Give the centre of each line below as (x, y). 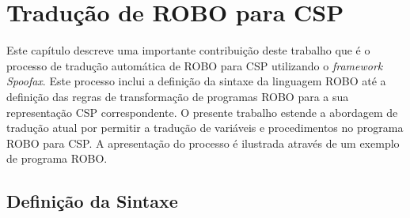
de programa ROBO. (57, 158)
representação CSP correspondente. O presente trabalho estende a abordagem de (202, 112)
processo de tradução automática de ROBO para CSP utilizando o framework (195, 65)
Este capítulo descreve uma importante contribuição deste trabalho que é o (188, 50)
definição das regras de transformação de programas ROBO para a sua (178, 96)
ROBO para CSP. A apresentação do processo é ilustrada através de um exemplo (203, 143)
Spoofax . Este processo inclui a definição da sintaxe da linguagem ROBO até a (196, 81)
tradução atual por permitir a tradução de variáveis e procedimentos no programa (205, 128)
